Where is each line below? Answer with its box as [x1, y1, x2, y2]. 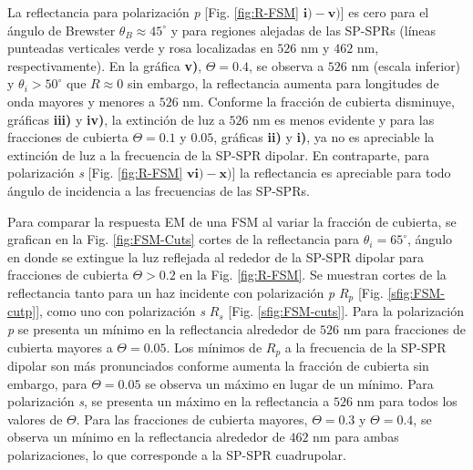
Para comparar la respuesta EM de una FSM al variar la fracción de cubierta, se [7, 211, 457, 230]
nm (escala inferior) [351, 56, 461, 75]
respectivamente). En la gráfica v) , [7, 56, 202, 75]
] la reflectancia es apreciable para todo [231, 163, 451, 182]
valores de [7, 409, 63, 428]
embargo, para [7, 373, 87, 393]
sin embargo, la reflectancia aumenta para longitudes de [127, 74, 439, 93]
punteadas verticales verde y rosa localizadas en [7, 38, 273, 57]
